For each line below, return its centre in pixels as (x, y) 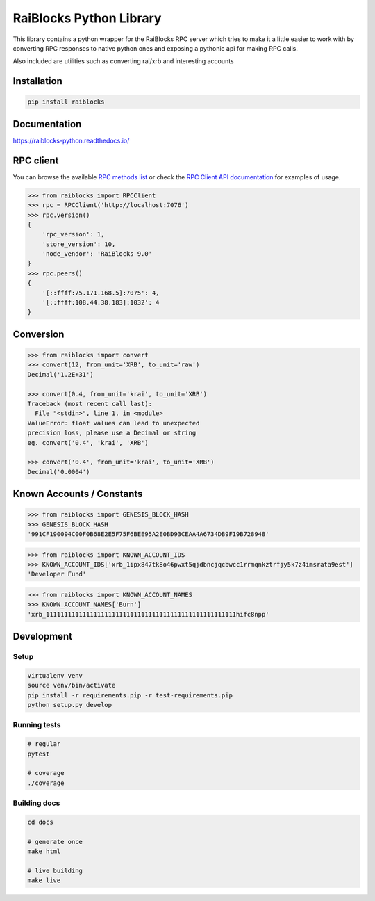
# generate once (55, 842)
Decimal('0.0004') (59, 472)
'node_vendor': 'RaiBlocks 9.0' (97, 254)
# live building (55, 870)
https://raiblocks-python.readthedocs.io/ (71, 140)
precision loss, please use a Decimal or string (112, 433)
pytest (39, 754)
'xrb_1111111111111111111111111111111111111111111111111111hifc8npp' (148, 614)
